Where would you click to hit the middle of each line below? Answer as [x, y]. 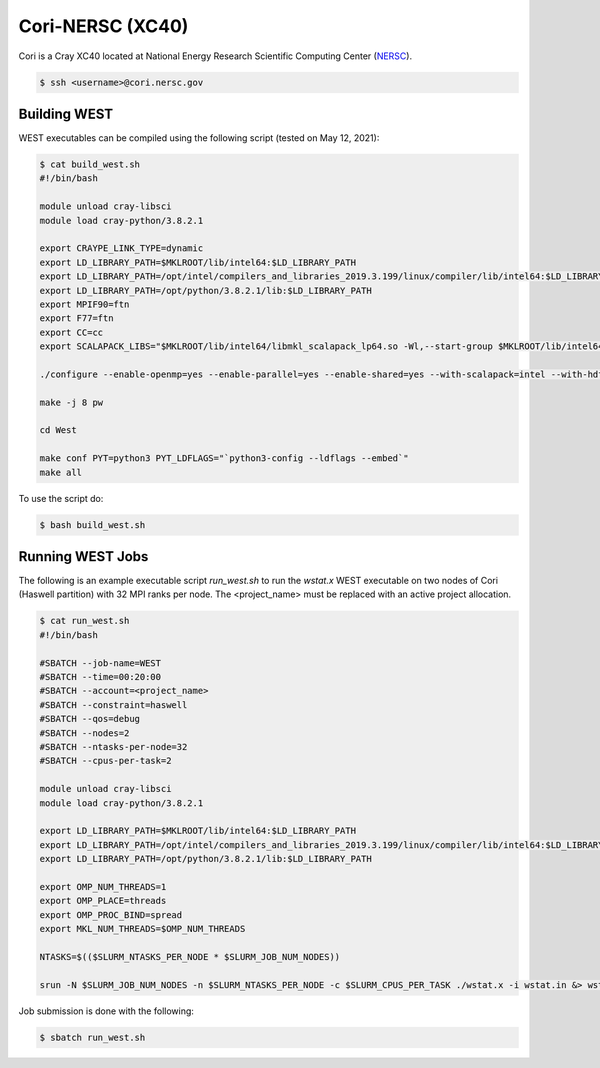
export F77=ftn [76, 318]
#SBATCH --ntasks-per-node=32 [113, 746]
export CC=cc [71, 332]
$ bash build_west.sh [92, 524]
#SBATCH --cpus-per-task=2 [105, 761]
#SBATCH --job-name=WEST [100, 663]
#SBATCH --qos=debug [89, 719]
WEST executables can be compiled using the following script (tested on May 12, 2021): [199, 138]
